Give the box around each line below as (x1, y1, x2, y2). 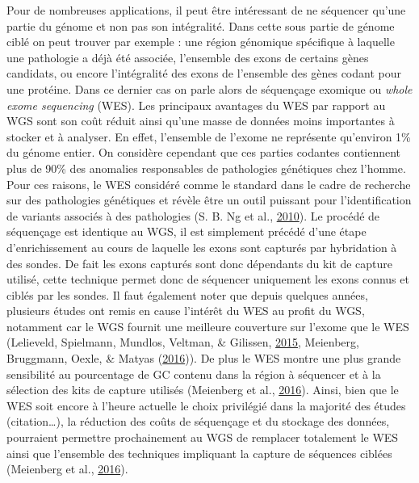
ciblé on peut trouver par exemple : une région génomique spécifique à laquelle (6, 33, 395, 50)
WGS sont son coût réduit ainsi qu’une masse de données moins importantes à (6, 112, 395, 129)
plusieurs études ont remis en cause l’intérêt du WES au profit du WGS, (6, 302, 365, 319)
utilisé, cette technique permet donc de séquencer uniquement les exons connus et (6, 271, 409, 288)
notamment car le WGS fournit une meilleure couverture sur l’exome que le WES (6, 317, 409, 334)
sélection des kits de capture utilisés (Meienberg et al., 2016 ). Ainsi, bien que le (6, 381, 399, 398)
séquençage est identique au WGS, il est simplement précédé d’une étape (6, 223, 367, 240)
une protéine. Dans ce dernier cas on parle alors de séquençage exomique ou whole (6, 80, 413, 97)
